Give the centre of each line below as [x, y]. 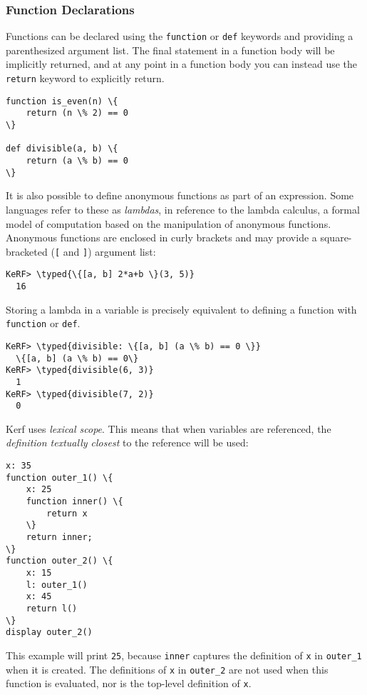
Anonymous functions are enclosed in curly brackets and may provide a [161, 237]
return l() [52, 608]
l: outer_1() [57, 585]
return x [67, 513]
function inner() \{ [74, 501]
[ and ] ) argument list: [105, 251]
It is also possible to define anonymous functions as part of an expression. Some [180, 195]
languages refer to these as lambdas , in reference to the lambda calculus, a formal [183, 209]
